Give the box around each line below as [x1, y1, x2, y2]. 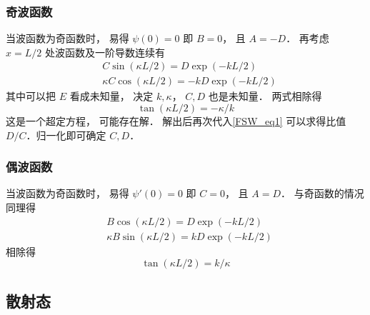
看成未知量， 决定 [69, 89, 154, 104]
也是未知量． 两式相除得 [208, 89, 322, 104]
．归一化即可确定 [26, 127, 106, 142]
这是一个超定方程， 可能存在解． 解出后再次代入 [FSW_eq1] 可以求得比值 [6, 114, 346, 129]
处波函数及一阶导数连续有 [44, 44, 165, 59]
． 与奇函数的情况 [281, 186, 364, 201]
